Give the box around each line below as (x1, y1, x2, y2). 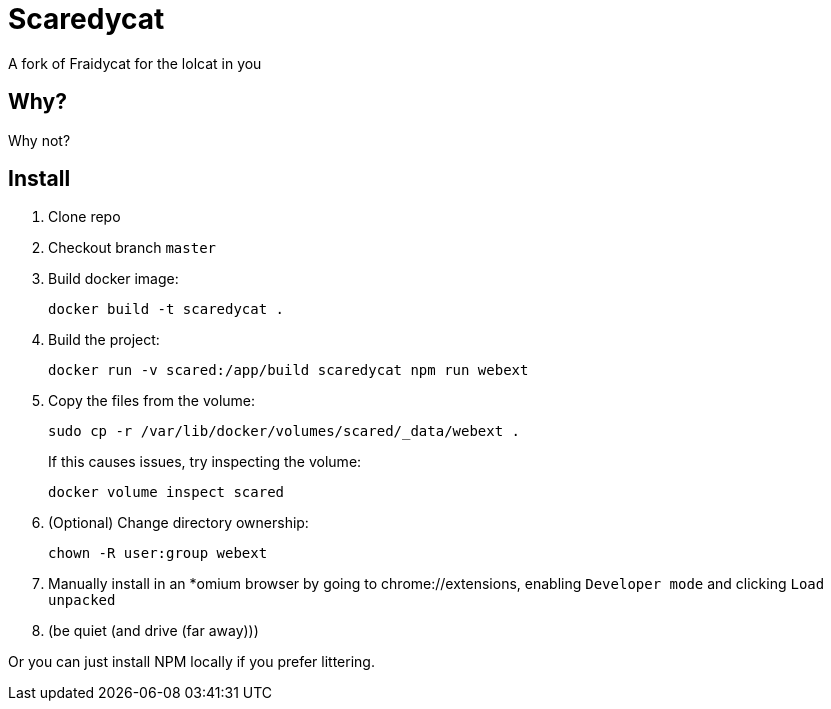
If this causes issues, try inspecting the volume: (48, 453, 362, 471)
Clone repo (48, 208, 121, 226)
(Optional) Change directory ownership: (48, 514, 309, 532)
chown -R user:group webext (48, 545, 268, 562)
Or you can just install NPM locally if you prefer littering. (8, 653, 375, 671)
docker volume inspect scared (48, 484, 285, 501)
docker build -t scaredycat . (48, 301, 285, 318)
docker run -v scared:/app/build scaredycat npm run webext (48, 362, 529, 379)
